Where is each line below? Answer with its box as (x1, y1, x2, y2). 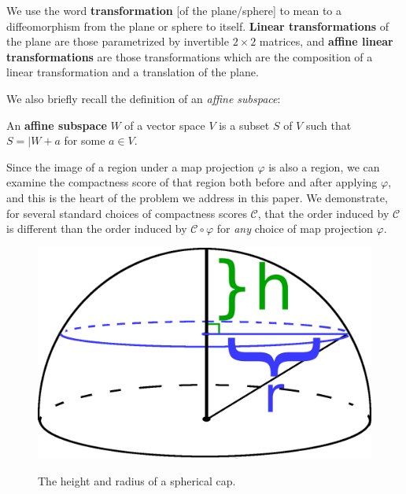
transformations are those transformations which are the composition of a (6, 48, 373, 65)
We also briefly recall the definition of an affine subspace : (6, 90, 281, 106)
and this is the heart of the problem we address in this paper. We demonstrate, (6, 189, 388, 205)
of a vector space (124, 116, 205, 133)
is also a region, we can (268, 158, 380, 175)
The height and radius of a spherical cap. (38, 472, 236, 488)
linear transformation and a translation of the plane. (6, 64, 259, 80)
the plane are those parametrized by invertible (6, 33, 229, 50)
